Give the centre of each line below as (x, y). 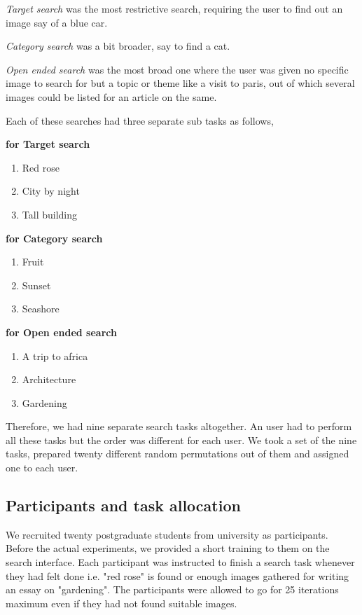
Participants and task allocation (123, 505)
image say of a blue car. (57, 22)
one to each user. (42, 468)
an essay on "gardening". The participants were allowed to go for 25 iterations (172, 589)
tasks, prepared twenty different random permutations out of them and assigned (177, 454)
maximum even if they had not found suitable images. (121, 603)
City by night (51, 191)
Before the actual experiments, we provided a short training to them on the (168, 548)
